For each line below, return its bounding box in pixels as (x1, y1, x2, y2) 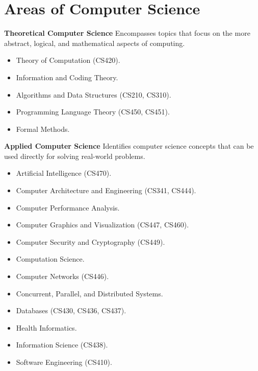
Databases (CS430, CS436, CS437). (16, 305, 126, 316)
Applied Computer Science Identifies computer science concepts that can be (4, 141, 254, 151)
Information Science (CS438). (16, 339, 108, 350)
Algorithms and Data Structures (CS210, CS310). (16, 89, 171, 100)
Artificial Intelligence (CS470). (16, 168, 112, 178)
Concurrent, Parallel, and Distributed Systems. (16, 288, 163, 298)
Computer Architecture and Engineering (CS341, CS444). (16, 185, 196, 196)
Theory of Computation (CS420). (16, 55, 120, 65)
